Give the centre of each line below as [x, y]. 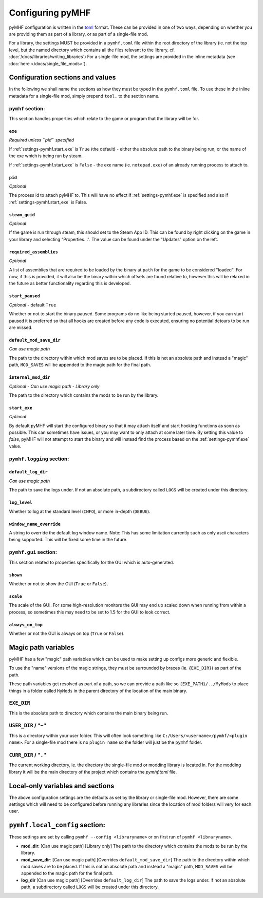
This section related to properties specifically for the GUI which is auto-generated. [92, 562]
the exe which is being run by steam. [46, 156]
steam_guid [22, 214]
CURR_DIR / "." [28, 755]
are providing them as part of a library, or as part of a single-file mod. [78, 34]
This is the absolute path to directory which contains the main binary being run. [88, 713]
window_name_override [35, 524]
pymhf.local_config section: [57, 825]
